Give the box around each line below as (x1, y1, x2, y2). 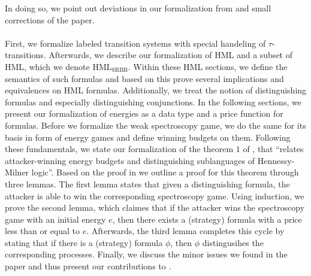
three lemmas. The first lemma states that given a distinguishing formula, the (5, 177, 290, 190)
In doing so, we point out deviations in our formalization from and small (5, 2, 271, 14)
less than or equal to (5, 225, 80, 237)
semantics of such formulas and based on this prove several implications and (5, 72, 284, 84)
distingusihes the (202, 236, 264, 248)
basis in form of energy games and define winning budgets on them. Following (5, 131, 291, 143)
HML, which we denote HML (5, 60, 112, 72)
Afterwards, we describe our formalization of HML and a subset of (49, 48, 293, 61)
